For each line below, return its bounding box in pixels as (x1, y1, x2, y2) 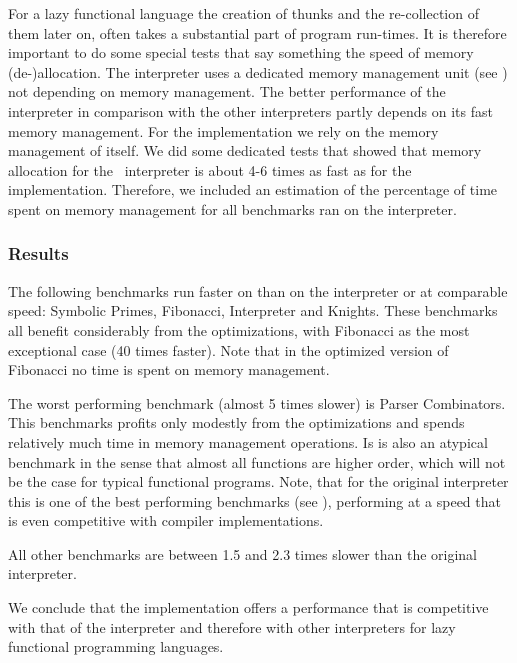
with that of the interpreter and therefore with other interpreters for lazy (8, 616, 456, 637)
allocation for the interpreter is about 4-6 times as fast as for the (8, 159, 412, 180)
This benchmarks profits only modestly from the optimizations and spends (8, 412, 465, 433)
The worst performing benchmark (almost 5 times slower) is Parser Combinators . (8, 392, 506, 413)
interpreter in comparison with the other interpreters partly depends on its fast (8, 100, 493, 121)
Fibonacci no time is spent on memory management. (8, 359, 330, 380)
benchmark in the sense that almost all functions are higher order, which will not (8, 451, 506, 472)
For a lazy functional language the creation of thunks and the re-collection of (8, 3, 479, 23)
